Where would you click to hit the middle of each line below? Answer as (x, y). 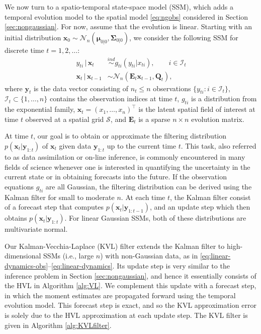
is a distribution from (224, 98)
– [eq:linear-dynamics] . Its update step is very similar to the (139, 265)
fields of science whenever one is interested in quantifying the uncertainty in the (127, 166)
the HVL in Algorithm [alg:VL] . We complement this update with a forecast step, (130, 285)
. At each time (143, 197)
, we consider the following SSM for (184, 37)
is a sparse (154, 119)
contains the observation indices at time (111, 98)
